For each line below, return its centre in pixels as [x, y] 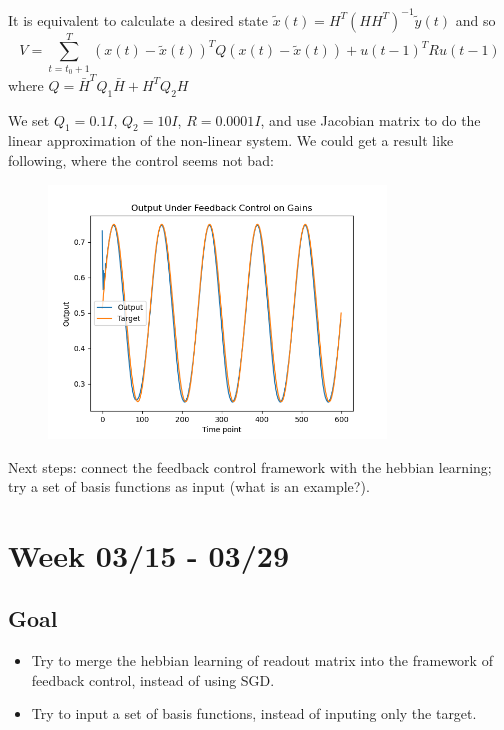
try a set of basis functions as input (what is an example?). [189, 486]
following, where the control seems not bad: [141, 159]
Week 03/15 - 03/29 [149, 554]
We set [29, 119]
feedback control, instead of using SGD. [153, 679]
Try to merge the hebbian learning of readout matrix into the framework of [262, 660]
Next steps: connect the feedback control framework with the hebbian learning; [250, 466]
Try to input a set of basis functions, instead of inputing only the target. [254, 713]
